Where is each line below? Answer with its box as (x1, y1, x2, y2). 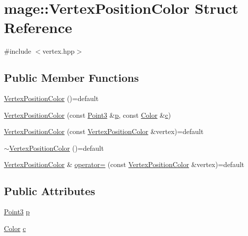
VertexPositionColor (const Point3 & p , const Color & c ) (4, 109, 171, 120)
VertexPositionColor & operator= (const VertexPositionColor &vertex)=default (4, 159, 245, 169)
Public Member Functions (4, 70, 139, 85)
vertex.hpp (42, 46, 75, 56)
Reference (4, 17, 72, 37)
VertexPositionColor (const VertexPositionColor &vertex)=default (4, 126, 204, 136)
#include (4, 46, 31, 56)
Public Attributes (4, 183, 95, 199)
